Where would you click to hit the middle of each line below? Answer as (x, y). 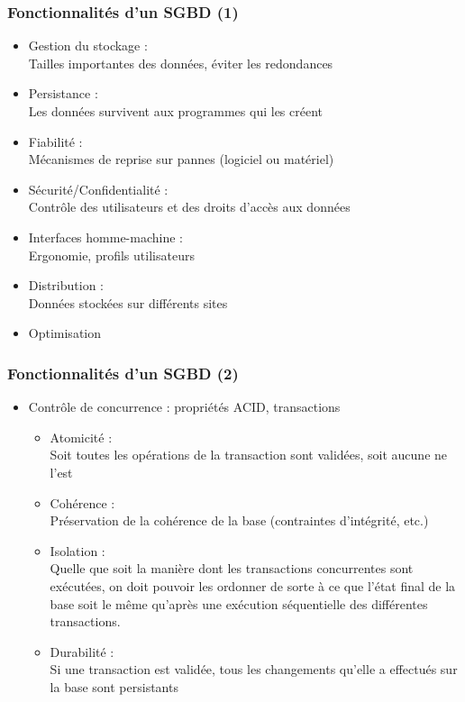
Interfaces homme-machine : (105, 237)
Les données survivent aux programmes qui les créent (175, 111)
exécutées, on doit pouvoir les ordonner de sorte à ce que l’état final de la (253, 585)
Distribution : (66, 285)
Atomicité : (81, 437)
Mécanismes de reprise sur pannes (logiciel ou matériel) (181, 159)
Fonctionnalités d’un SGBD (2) (123, 373)
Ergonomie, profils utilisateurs (111, 255)
